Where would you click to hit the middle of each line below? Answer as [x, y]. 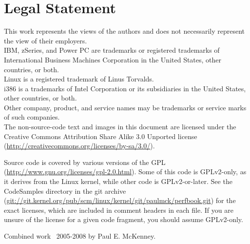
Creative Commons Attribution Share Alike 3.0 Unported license [101, 136]
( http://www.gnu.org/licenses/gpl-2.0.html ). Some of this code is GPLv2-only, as [125, 172]
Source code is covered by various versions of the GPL [85, 162]
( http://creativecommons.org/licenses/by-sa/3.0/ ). [79, 146]
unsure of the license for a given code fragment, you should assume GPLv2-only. [124, 219]
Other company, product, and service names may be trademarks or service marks [125, 107]
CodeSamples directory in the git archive [65, 191]
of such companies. [32, 117]
